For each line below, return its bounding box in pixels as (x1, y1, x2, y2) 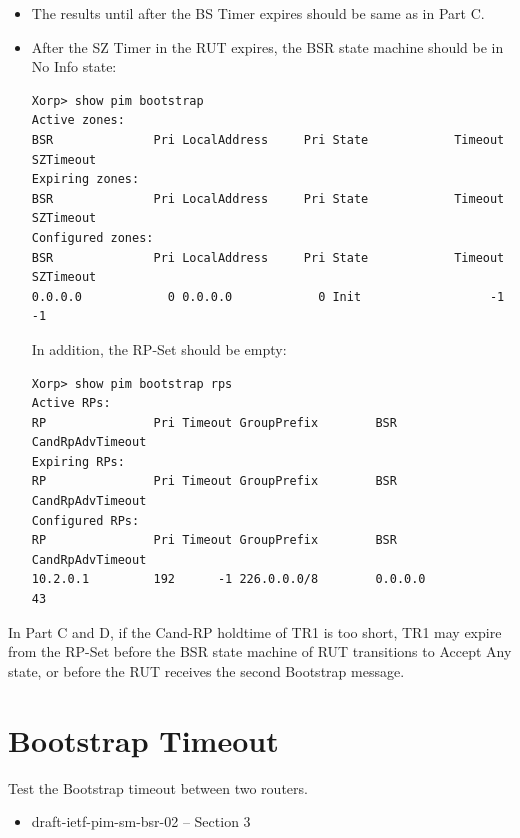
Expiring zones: (31, 172, 140, 187)
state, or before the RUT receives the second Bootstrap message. (8, 660, 405, 681)
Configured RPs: (31, 513, 140, 528)
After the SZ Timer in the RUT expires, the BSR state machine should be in (31, 36, 504, 57)
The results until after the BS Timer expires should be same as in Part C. (31, 3, 485, 23)
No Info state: (31, 56, 117, 77)
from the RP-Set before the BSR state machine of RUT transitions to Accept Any (8, 641, 512, 662)
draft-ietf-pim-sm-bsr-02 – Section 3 (31, 811, 251, 832)
